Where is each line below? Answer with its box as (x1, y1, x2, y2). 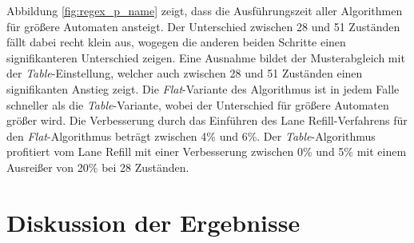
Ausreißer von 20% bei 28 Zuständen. (6, 158, 189, 175)
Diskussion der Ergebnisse (6, 205, 301, 238)
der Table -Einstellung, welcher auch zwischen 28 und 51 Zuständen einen (6, 65, 363, 82)
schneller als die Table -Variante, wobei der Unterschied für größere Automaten (6, 96, 389, 113)
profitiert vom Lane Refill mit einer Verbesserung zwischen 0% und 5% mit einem (6, 143, 407, 160)
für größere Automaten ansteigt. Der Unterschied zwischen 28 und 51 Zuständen (6, 18, 400, 34)
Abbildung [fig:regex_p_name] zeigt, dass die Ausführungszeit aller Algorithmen (6, 2, 403, 18)
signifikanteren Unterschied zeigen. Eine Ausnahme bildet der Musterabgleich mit (6, 49, 405, 66)
